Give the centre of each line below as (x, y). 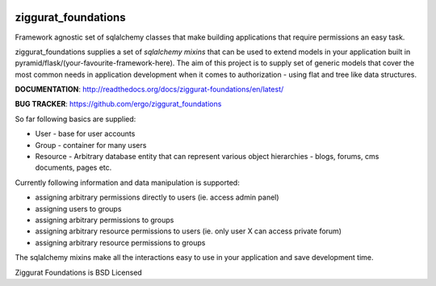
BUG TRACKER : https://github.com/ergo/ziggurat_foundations (118, 104)
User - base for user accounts (85, 134)
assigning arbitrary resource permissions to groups (120, 242)
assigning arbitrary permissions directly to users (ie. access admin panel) (157, 197)
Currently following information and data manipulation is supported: (127, 183)
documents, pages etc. (73, 168)
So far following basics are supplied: (75, 119)
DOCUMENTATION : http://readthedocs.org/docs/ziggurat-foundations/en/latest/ (149, 90)
